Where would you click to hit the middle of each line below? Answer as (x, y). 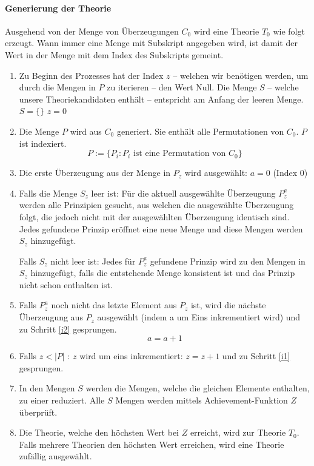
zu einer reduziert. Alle (62, 400)
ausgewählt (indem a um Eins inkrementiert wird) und (199, 317)
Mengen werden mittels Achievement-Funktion (202, 400)
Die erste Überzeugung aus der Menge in (95, 173)
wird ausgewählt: (216, 173)
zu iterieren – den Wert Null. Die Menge (182, 87)
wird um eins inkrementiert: (131, 356)
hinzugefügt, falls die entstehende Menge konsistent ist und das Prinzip (163, 273)
